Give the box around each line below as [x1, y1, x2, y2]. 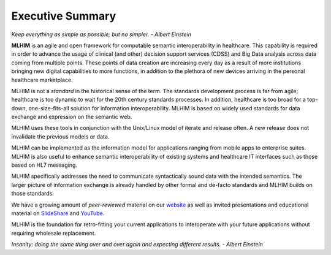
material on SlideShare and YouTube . [11, 209, 105, 217]
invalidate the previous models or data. [11, 132, 110, 140]
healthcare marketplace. [11, 76, 73, 83]
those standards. [11, 190, 55, 197]
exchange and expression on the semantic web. [11, 113, 132, 121]
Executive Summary [11, 9, 116, 23]
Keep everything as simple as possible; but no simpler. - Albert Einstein [11, 31, 191, 38]
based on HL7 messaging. [11, 161, 78, 169]
